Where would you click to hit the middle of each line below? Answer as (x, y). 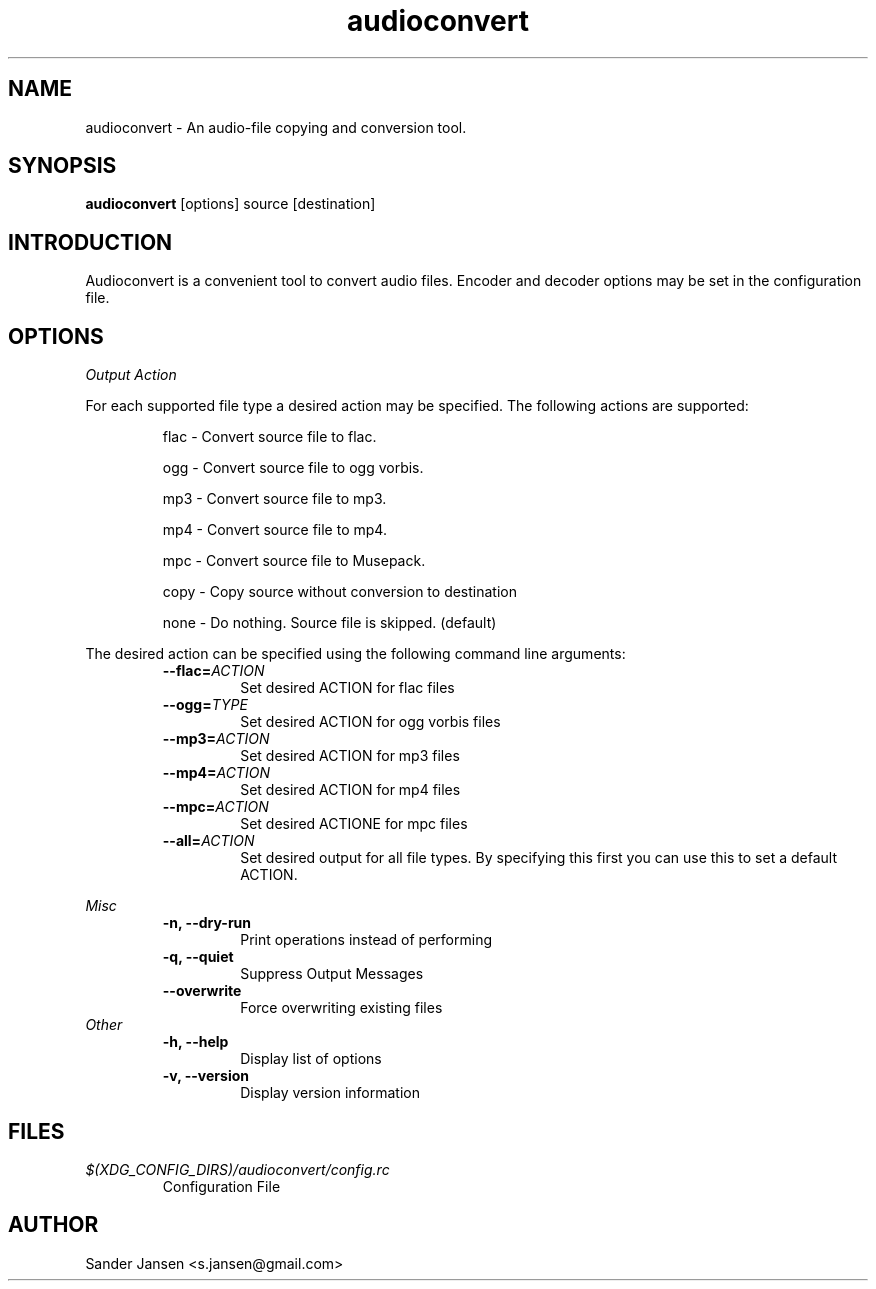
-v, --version (205, 1076)
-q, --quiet (198, 957)
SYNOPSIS (62, 166)
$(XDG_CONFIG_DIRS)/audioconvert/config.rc (237, 1169)
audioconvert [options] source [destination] (230, 204)
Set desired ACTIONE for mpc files (354, 824)
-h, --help (195, 1042)
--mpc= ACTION (215, 807)
